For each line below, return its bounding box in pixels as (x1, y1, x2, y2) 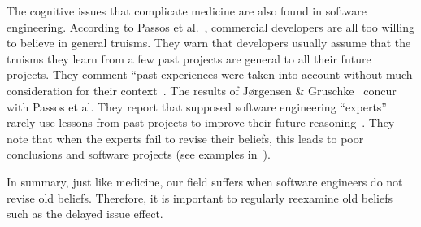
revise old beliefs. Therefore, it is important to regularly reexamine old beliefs (7, 189, 393, 206)
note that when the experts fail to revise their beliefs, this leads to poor (7, 129, 364, 146)
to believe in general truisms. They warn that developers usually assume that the (7, 34, 411, 51)
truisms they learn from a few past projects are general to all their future (7, 50, 371, 67)
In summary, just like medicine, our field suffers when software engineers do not (7, 172, 403, 190)
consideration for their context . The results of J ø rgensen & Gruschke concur (7, 81, 397, 98)
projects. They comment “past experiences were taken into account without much (7, 66, 413, 83)
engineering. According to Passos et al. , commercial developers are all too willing (7, 18, 414, 35)
